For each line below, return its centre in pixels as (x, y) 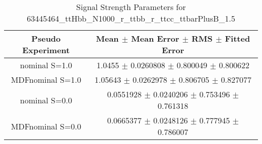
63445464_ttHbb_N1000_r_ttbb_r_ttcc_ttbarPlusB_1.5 (131, 18)
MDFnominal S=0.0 (46, 126)
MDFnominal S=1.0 (46, 80)
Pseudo (46, 38)
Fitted (238, 38)
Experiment (46, 50)
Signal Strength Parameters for (131, 7)
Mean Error (155, 38)
